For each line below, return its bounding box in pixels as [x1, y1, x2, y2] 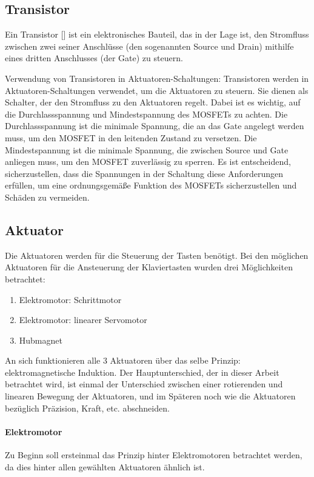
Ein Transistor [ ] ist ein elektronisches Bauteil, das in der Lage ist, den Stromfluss [5, 28, 309, 41]
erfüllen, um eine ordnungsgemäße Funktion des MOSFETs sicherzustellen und [5, 179, 297, 192]
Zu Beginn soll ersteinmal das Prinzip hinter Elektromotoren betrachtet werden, [5, 449, 302, 461]
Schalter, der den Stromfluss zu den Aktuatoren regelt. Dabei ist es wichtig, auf [5, 96, 301, 108]
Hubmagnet [19, 333, 62, 346]
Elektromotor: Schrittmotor [19, 293, 122, 305]
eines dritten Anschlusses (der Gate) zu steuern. [5, 52, 183, 64]
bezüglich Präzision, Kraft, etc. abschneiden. [5, 401, 170, 414]
